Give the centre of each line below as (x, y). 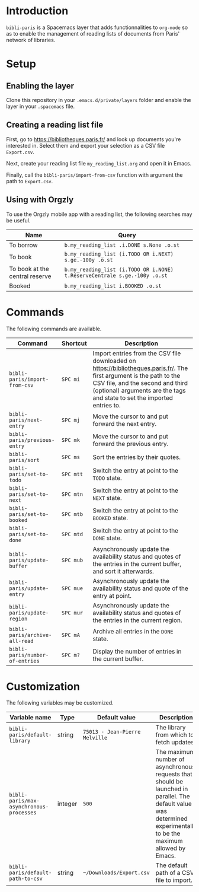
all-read (21, 641)
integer (67, 804)
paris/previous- (32, 440)
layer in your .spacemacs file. (41, 106)
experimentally (176, 826)
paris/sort (24, 460)
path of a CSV (175, 873)
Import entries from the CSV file (137, 353)
